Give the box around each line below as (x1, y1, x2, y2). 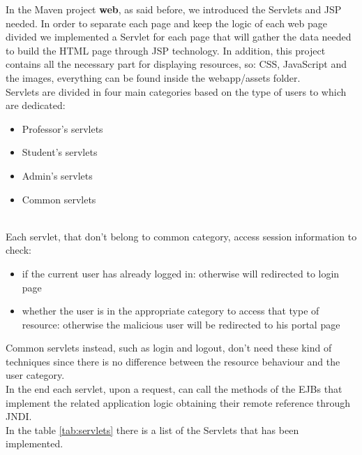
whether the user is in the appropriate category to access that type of (22, 303, 319, 318)
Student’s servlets (22, 145, 98, 159)
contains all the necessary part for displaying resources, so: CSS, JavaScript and (6, 57, 347, 71)
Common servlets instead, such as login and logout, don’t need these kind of (6, 340, 332, 355)
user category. (6, 368, 65, 382)
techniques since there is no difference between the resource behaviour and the (6, 354, 340, 368)
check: (6, 243, 31, 257)
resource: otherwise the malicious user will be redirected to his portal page (22, 317, 340, 331)
